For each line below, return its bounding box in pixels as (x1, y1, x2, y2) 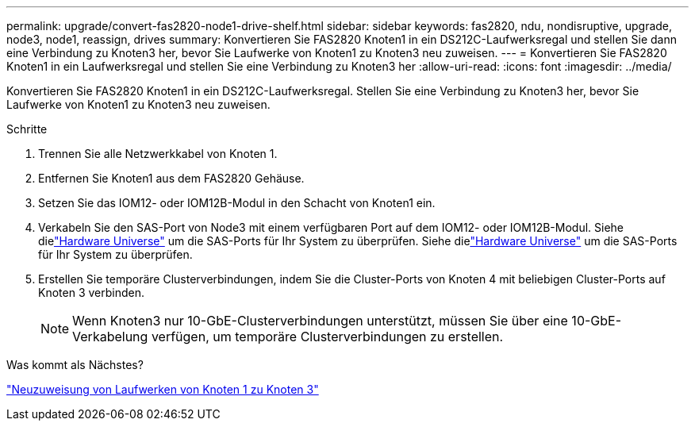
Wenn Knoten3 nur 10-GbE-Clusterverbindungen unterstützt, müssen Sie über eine (72, 313, 568, 329)
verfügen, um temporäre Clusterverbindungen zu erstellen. (151, 329, 504, 344)
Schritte (6, 122, 48, 136)
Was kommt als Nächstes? (6, 358, 144, 371)
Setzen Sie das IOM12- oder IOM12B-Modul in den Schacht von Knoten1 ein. (38, 196, 436, 210)
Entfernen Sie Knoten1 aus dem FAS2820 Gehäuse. (38, 171, 305, 185)
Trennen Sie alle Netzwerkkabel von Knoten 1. (38, 147, 278, 160)
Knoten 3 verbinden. (38, 286, 144, 299)
